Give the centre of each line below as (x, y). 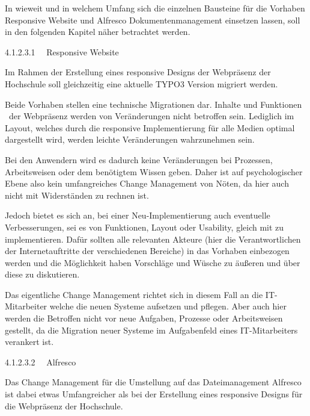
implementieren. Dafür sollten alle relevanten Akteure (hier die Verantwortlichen (153, 239)
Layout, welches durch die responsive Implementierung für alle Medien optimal (150, 127)
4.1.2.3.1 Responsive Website (62, 51)
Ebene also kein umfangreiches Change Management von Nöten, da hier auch (147, 183)
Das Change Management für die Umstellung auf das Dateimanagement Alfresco (153, 382)
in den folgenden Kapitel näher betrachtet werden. (98, 32)
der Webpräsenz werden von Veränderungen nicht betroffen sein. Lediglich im (151, 116)
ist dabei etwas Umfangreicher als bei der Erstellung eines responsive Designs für (154, 394)
